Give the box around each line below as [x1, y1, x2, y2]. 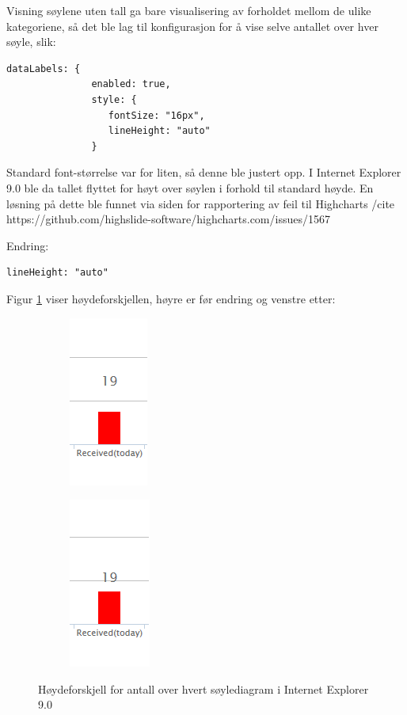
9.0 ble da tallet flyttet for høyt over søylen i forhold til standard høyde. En [6, 179, 374, 196]
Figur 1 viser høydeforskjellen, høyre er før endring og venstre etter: [6, 290, 336, 306]
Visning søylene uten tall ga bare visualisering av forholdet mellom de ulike [6, 2, 371, 18]
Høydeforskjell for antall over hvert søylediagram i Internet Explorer [38, 680, 369, 697]
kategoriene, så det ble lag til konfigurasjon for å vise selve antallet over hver [6, 17, 378, 34]
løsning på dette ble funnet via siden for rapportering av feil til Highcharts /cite [6, 195, 395, 211]
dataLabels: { [6, 63, 81, 74]
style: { [91, 93, 137, 105]
